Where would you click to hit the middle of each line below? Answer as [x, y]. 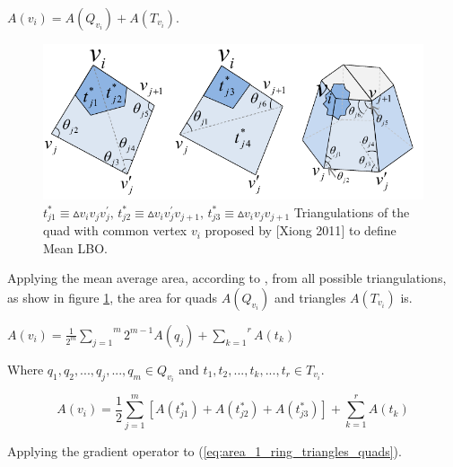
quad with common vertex [115, 230]
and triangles [310, 297]
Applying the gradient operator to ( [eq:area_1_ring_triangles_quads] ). [205, 451]
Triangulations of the [352, 211]
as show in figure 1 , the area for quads [113, 297]
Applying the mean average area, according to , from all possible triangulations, [227, 278]
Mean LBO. [75, 247]
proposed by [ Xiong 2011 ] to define [301, 230]
